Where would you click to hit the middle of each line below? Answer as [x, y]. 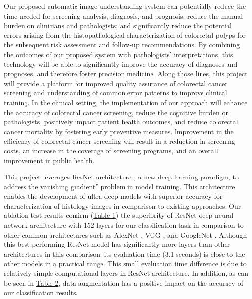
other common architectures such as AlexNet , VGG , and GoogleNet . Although [126, 234]
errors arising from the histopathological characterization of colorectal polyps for [125, 35]
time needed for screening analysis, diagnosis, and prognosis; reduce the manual [124, 15]
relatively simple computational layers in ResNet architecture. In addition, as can [126, 273]
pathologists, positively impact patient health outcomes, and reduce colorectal [121, 122]
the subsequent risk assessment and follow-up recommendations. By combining [122, 45]
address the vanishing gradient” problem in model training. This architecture [120, 186]
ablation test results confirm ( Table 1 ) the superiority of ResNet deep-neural [119, 215]
